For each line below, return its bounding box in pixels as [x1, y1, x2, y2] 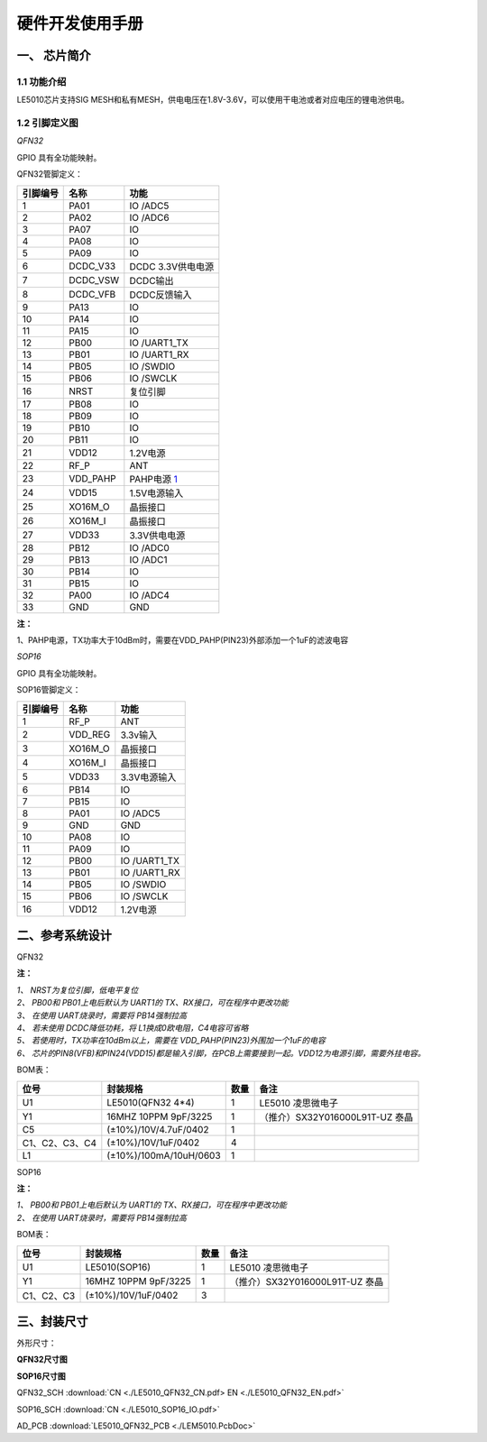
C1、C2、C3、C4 [22, 1136, 96, 1149]
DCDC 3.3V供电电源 [129, 260, 215, 272]
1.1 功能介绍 [16, 75, 67, 87]
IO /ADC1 [129, 553, 168, 565]
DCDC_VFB [69, 288, 116, 300]
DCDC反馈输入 [129, 289, 193, 301]
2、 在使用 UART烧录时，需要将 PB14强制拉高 [16, 1212, 188, 1223]
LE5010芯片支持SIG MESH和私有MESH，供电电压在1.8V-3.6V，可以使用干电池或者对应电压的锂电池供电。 [16, 95, 409, 106]
